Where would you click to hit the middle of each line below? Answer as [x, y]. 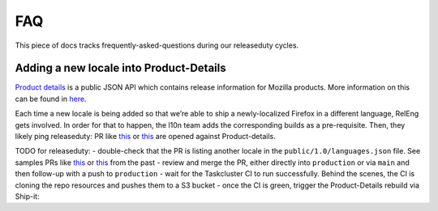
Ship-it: [27, 196]
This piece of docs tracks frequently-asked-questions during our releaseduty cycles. [157, 45]
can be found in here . [51, 99]
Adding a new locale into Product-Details [120, 68]
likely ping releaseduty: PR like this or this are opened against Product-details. [145, 137]
